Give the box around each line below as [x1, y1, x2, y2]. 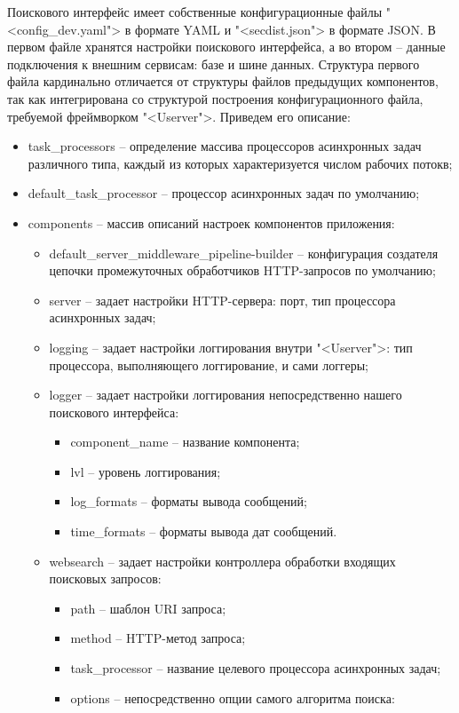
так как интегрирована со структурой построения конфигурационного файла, [7, 89, 423, 107]
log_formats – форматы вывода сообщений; [70, 492, 307, 511]
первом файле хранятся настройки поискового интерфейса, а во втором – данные [7, 37, 446, 56]
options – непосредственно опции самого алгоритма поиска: [70, 688, 395, 707]
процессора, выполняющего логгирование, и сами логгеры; [49, 355, 369, 374]
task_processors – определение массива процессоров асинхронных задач [28, 137, 422, 155]
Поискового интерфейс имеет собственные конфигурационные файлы [7, 3, 383, 20]
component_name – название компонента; [70, 432, 300, 451]
